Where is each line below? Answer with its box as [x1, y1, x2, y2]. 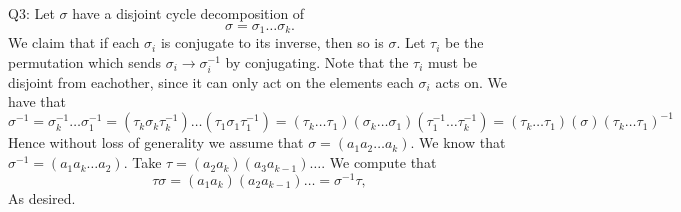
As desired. [8, 187, 76, 208]
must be [428, 51, 478, 72]
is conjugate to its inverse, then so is [160, 32, 384, 53]
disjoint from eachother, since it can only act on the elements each [8, 71, 414, 92]
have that [8, 91, 66, 112]
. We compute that [321, 152, 437, 173]
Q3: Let [8, 3, 55, 23]
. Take [123, 152, 162, 173]
